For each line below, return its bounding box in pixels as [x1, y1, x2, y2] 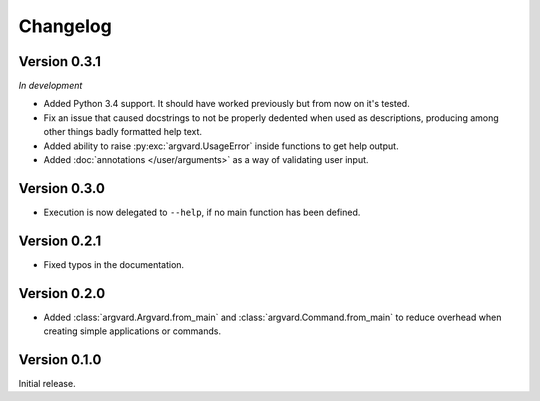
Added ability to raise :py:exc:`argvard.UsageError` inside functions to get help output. [43, 140, 399, 152]
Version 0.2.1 [18, 232, 102, 249]
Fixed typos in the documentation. [43, 258, 185, 270]
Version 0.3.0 [18, 180, 105, 197]
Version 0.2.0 [18, 285, 106, 302]
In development [18, 80, 83, 92]
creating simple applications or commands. [43, 325, 222, 337]
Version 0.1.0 [18, 351, 102, 368]
